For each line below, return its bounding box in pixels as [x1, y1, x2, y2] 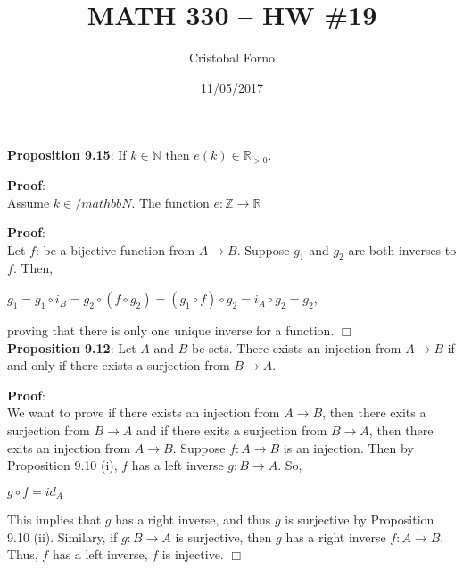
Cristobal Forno [188, 48, 276, 67]
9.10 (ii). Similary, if [7, 527, 118, 546]
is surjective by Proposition [285, 510, 434, 529]
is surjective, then [175, 527, 272, 546]
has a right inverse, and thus [115, 510, 271, 529]
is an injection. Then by [283, 438, 414, 457]
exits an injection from [7, 438, 131, 457]
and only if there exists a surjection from [7, 356, 230, 375]
